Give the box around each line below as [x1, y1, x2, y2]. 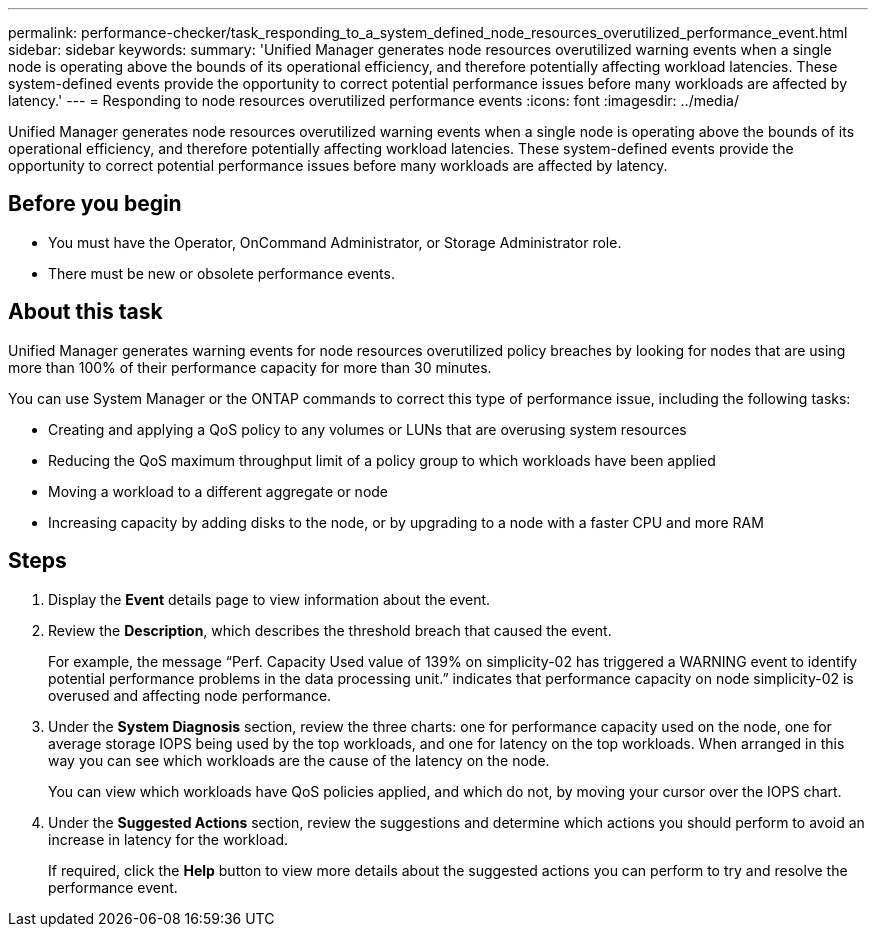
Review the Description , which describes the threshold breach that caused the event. [48, 621, 612, 639]
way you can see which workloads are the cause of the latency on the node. [48, 751, 550, 769]
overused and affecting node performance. [48, 686, 332, 704]
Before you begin [8, 191, 182, 217]
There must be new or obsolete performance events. [48, 264, 395, 282]
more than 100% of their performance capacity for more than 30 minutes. [8, 358, 492, 376]
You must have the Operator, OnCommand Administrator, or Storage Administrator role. [48, 233, 622, 251]
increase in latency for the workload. [48, 830, 289, 848]
